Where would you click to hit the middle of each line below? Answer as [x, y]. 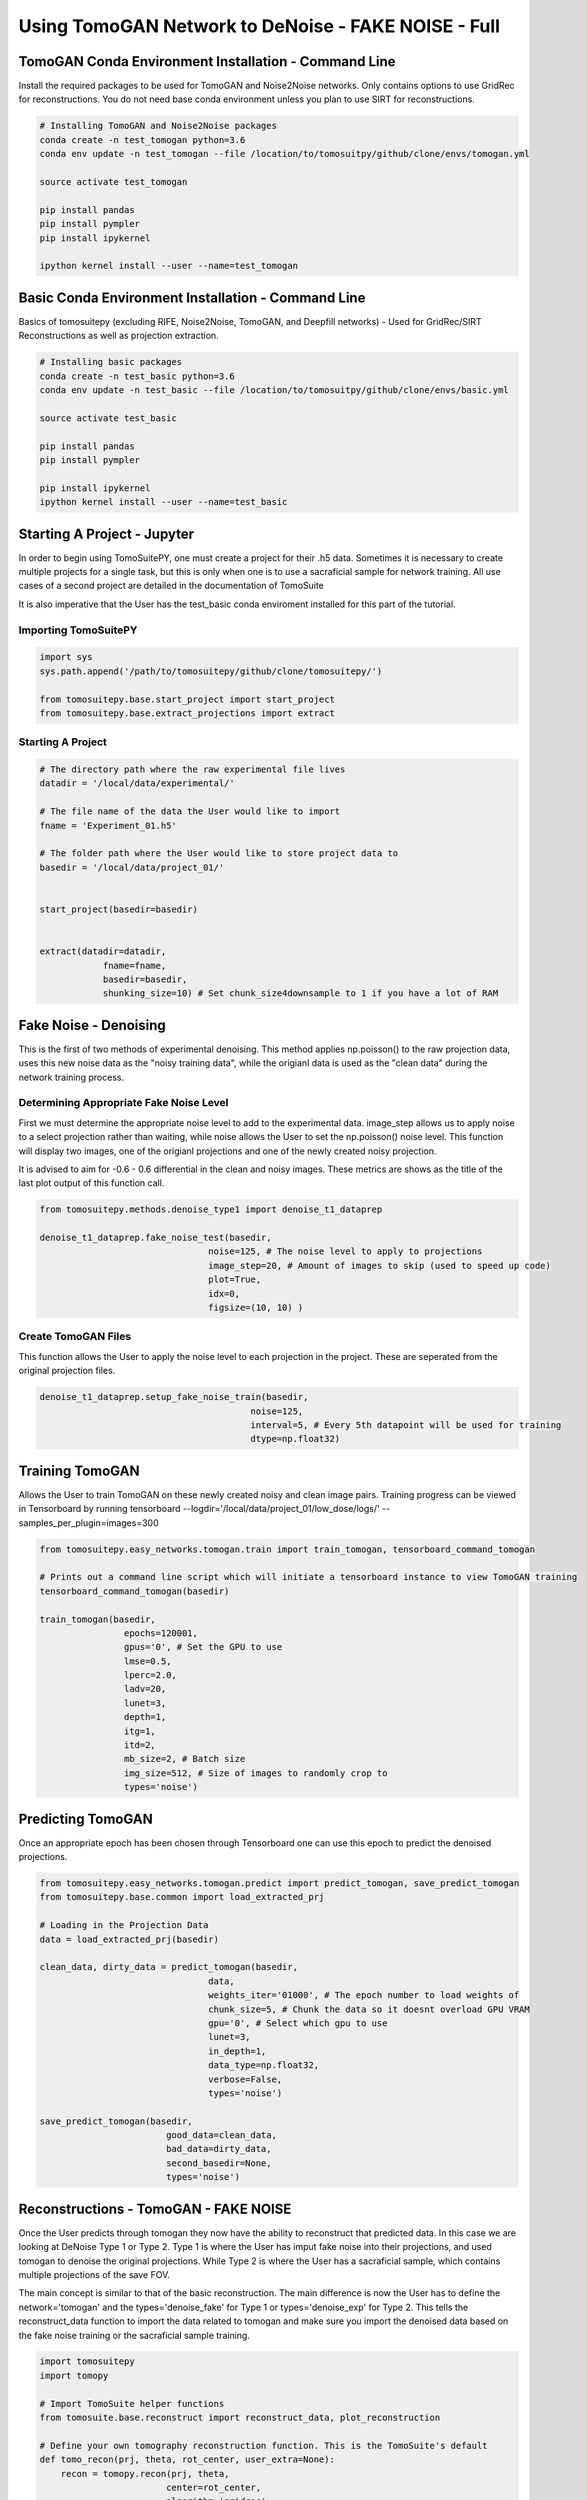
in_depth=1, [237, 2051]
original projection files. [67, 1371]
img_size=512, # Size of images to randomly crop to [255, 1773]
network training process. [71, 1077]
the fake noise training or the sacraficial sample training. [134, 2335]
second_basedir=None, [218, 2163]
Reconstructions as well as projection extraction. [118, 336]
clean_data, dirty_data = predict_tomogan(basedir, [169, 1967]
